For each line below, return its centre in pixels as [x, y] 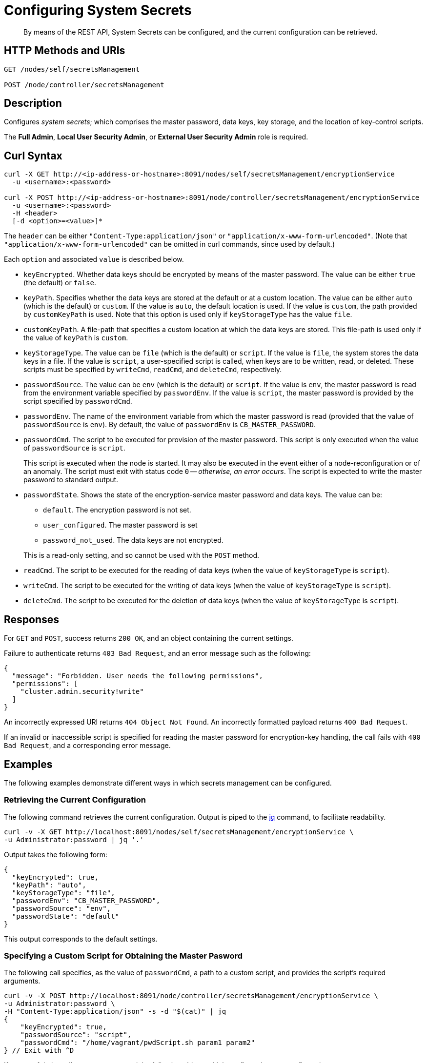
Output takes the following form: [56, 854]
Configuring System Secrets [98, 10]
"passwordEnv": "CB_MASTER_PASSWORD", [86, 900]
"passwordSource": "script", [76, 1035]
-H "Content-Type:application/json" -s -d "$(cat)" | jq [115, 1012]
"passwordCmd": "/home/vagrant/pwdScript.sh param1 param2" [138, 1043]
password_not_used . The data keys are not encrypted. [133, 540]
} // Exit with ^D [39, 1051]
